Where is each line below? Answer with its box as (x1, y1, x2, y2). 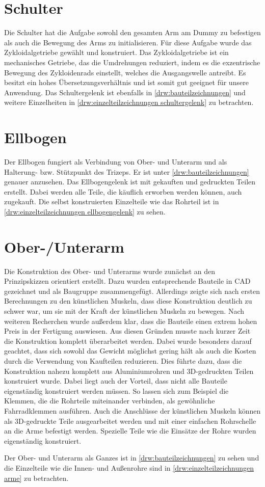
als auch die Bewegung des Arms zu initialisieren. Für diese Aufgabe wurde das (4, 37, 252, 47)
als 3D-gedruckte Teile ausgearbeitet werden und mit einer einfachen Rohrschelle (4, 415, 256, 426)
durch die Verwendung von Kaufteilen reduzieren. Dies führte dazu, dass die (4, 356, 242, 366)
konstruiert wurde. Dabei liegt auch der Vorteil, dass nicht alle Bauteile (4, 375, 227, 386)
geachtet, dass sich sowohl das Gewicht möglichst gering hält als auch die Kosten (4, 345, 256, 356)
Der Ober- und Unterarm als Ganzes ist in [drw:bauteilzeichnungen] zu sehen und (4, 452, 259, 463)
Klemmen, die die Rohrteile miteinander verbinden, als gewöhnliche (4, 395, 215, 406)
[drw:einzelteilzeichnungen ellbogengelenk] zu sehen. (4, 206, 166, 217)
